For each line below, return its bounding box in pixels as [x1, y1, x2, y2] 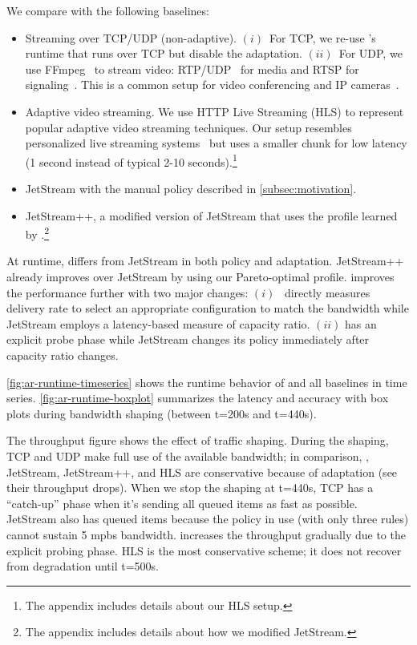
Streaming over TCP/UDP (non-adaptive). [25, 29, 237, 46]
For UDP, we [338, 45, 403, 62]
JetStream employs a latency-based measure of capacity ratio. [6, 315, 310, 332]
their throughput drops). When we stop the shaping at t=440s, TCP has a [6, 479, 374, 496]
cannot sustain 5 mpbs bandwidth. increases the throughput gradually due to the [6, 526, 406, 542]
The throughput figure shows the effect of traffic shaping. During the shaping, [6, 432, 389, 449]
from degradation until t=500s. [6, 558, 159, 574]
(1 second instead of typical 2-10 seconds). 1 [25, 151, 237, 170]
